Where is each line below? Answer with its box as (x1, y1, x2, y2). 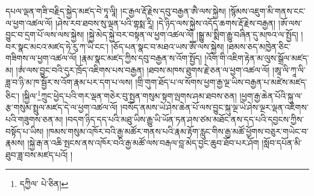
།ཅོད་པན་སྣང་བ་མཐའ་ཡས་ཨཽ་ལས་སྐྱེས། (111, 40, 224, 52)
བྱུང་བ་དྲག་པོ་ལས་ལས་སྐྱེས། (5, 28, 84, 41)
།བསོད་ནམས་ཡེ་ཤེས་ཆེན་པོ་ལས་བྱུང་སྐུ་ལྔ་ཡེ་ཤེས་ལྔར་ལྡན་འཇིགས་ (120, 101, 309, 114)
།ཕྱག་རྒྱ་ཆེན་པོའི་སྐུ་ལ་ (239, 89, 303, 102)
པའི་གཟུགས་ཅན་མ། (5, 113, 63, 125)
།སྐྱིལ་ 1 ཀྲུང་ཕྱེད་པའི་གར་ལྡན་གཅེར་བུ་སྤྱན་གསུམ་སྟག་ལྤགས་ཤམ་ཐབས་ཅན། (22, 88, 237, 102)
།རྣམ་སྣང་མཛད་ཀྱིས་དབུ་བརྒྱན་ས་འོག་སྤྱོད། (80, 52, 202, 64)
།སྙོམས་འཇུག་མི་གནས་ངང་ (228, 5, 306, 17)
